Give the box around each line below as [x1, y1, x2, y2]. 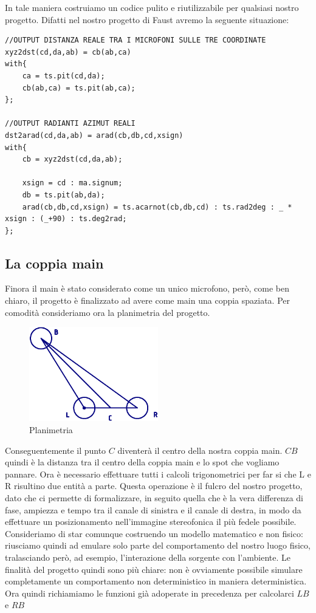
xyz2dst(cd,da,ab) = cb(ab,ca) [5, 47, 131, 57]
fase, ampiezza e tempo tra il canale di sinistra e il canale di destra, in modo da [5, 503, 301, 516]
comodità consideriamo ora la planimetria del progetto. [5, 306, 210, 318]
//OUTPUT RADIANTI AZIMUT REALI [5, 119, 136, 128]
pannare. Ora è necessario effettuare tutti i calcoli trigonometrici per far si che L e [5, 467, 311, 480]
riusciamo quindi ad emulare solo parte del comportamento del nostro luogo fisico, [5, 539, 311, 552]
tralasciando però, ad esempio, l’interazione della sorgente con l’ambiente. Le [5, 550, 290, 563]
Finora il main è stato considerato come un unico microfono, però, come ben [5, 282, 289, 295]
